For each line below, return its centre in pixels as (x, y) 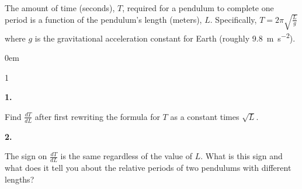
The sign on (26, 156)
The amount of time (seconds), (60, 8)
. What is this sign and (242, 156)
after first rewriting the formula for (97, 116)
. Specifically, (233, 19)
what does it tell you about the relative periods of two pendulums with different (148, 168)
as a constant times (205, 116)
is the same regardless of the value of (126, 156)
